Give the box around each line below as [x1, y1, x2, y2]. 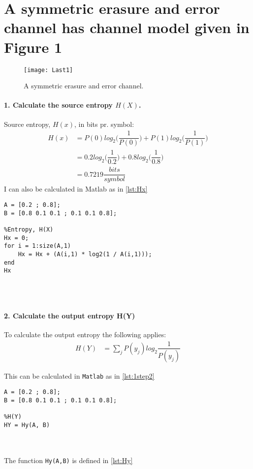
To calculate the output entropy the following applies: [4, 329, 166, 339]
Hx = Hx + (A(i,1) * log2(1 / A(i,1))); [18, 250, 152, 258]
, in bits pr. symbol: [74, 118, 134, 129]
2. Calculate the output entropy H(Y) [4, 310, 135, 320]
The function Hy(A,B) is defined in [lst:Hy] [4, 455, 133, 465]
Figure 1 [4, 37, 63, 57]
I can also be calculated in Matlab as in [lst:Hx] [4, 184, 148, 194]
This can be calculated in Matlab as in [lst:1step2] [4, 371, 155, 381]
